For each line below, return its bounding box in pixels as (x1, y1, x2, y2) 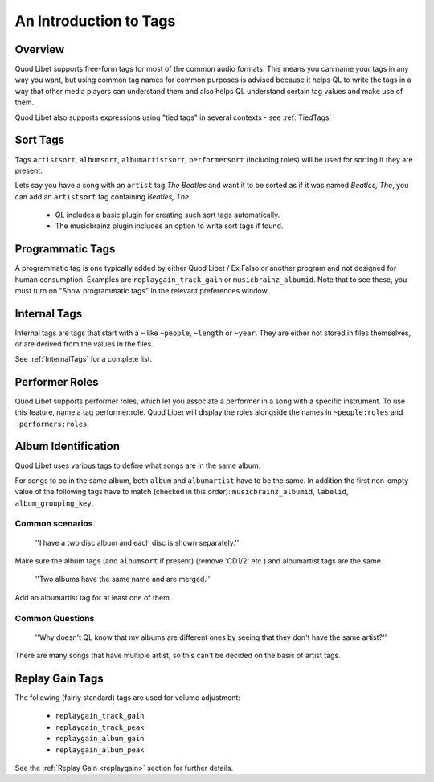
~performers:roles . (14, 419, 90, 428)
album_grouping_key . (14, 498, 94, 508)
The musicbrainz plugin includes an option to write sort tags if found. (55, 221, 284, 231)
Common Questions (14, 612, 95, 624)
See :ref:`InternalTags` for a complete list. (14, 354, 153, 363)
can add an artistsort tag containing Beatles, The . (14, 191, 192, 201)
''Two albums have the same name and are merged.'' (35, 575, 211, 584)
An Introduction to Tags (14, 12, 176, 30)
